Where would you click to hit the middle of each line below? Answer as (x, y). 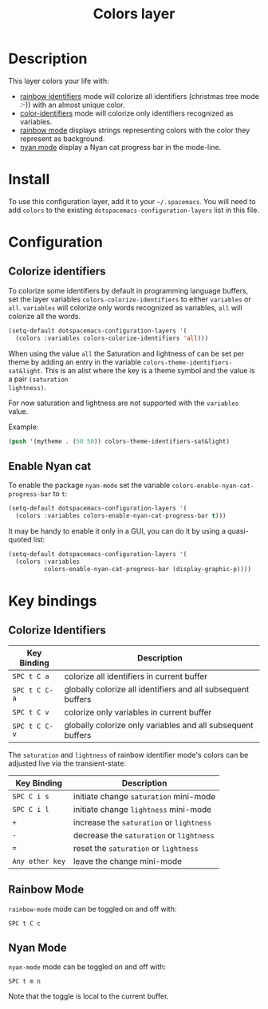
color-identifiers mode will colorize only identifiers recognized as (126, 113)
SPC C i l (31, 809)
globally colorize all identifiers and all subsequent (157, 689)
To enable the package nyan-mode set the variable (89, 485)
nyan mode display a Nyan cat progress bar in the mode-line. (120, 147)
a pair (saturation (38, 379)
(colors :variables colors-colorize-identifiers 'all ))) (112, 338)
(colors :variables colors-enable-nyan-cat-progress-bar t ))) (121, 516)
